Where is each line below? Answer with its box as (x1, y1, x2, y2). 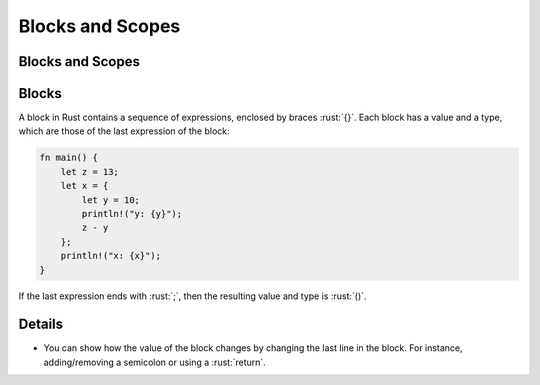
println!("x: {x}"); (60, 250, 162, 262)
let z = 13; (60, 166, 120, 177)
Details (18, 316, 64, 333)
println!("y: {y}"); (81, 208, 183, 220)
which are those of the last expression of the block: (18, 125, 230, 137)
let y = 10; (81, 194, 140, 205)
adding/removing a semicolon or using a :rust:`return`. (43, 356, 267, 368)
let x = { (60, 180, 109, 192)
